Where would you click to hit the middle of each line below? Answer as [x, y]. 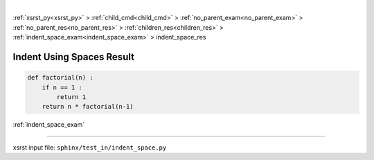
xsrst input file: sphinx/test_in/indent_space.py [90, 147]
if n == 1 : [62, 87]
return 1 [71, 97]
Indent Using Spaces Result [74, 56]
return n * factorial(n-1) [88, 107]
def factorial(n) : [60, 78]
